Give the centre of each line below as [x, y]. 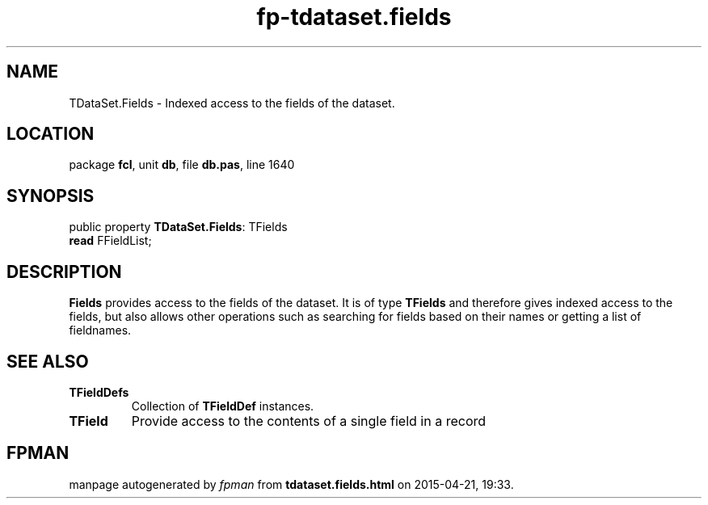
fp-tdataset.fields [354, 17]
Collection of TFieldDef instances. [223, 406]
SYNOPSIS [51, 196]
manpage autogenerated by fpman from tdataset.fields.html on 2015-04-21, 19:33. [291, 484]
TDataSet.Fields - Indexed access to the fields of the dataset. [232, 103]
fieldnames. [100, 330]
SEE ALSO [48, 361]
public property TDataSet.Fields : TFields [178, 227]
